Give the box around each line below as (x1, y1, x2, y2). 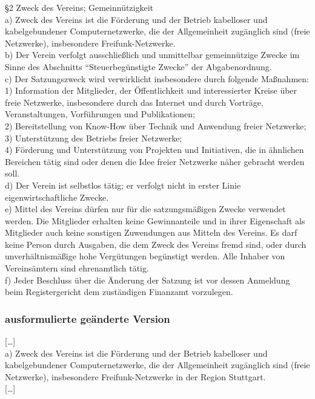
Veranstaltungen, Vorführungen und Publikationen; (5, 108, 195, 120)
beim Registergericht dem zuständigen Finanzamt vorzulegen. (5, 285, 233, 298)
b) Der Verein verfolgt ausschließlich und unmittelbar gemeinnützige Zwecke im (5, 48, 300, 61)
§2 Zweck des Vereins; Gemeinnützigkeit (5, 1, 154, 13)
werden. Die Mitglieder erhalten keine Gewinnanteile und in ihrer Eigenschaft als (5, 214, 305, 227)
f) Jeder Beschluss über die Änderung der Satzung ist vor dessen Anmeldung (5, 273, 290, 286)
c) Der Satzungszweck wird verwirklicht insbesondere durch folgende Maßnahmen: (5, 72, 309, 85)
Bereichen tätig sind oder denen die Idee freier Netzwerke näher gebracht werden (5, 155, 305, 167)
